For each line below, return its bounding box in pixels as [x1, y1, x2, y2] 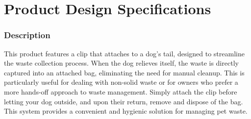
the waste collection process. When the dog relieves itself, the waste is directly [4, 58, 239, 68]
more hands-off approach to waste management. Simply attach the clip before [4, 86, 237, 96]
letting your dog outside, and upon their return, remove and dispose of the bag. [4, 96, 243, 106]
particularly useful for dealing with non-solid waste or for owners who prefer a [4, 77, 238, 87]
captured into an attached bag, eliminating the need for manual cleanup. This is [4, 67, 245, 77]
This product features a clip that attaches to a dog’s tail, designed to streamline [4, 48, 245, 58]
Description [4, 29, 50, 41]
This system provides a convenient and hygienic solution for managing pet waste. [4, 106, 248, 116]
